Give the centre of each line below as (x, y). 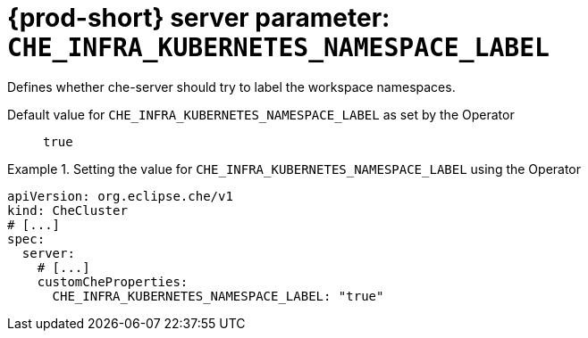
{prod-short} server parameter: (199, 18)
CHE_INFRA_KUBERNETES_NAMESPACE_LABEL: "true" (218, 296)
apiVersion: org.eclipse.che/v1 (120, 196)
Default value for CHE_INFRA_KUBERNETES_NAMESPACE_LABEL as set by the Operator (261, 114)
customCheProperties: (113, 281)
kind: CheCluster (67, 210)
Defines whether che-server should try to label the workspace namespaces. (231, 87)
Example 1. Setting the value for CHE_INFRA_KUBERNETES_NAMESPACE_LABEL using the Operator (294, 169)
